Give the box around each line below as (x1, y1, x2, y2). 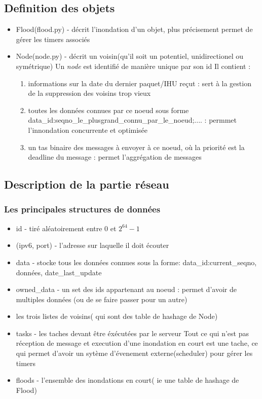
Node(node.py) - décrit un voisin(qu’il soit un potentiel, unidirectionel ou (16, 51, 244, 61)
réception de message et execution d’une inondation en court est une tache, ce (16, 338, 258, 348)
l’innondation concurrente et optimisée (28, 124, 148, 135)
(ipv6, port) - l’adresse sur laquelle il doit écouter (16, 240, 169, 250)
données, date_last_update (16, 267, 102, 277)
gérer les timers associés (16, 33, 90, 44)
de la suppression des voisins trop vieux (28, 88, 151, 98)
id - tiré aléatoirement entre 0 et (16, 223, 117, 233)
